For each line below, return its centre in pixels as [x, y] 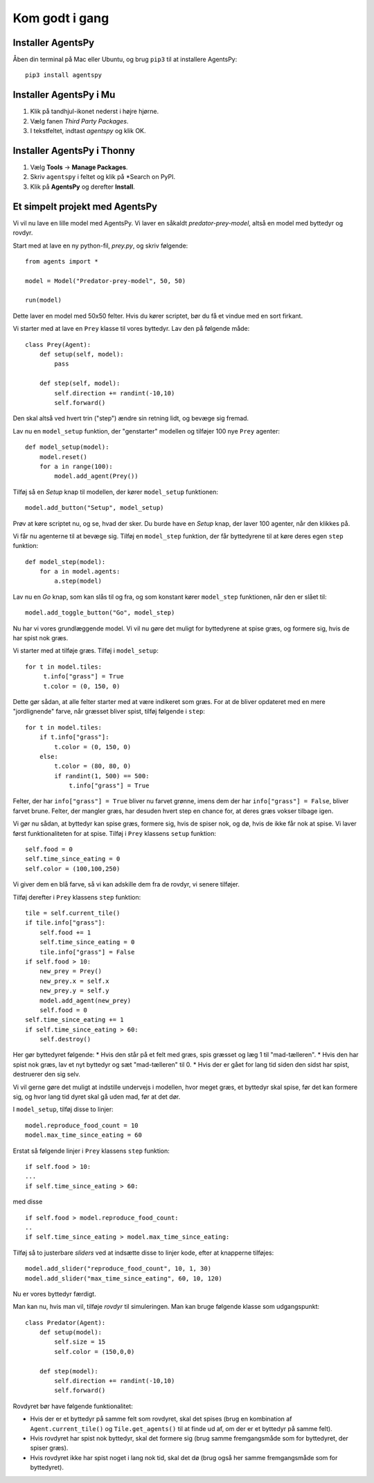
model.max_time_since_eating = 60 [83, 1135]
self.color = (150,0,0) [95, 1352]
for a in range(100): [76, 466]
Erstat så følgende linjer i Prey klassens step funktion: [91, 1151]
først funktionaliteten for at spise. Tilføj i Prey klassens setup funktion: [115, 833]
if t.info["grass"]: [74, 737]
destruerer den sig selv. [47, 1074]
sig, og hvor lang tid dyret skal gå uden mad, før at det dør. [97, 1097]
